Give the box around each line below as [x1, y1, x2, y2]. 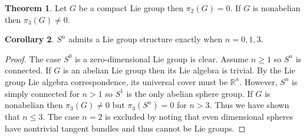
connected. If [5, 64, 51, 76]
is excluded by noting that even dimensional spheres [105, 110, 293, 123]
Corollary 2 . [5, 33, 54, 45]
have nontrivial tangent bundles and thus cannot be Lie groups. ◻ [5, 122, 246, 134]
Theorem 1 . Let [5, 2, 67, 14]
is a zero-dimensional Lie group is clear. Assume [74, 52, 249, 65]
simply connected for [5, 87, 80, 99]
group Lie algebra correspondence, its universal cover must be [5, 75, 228, 87]
